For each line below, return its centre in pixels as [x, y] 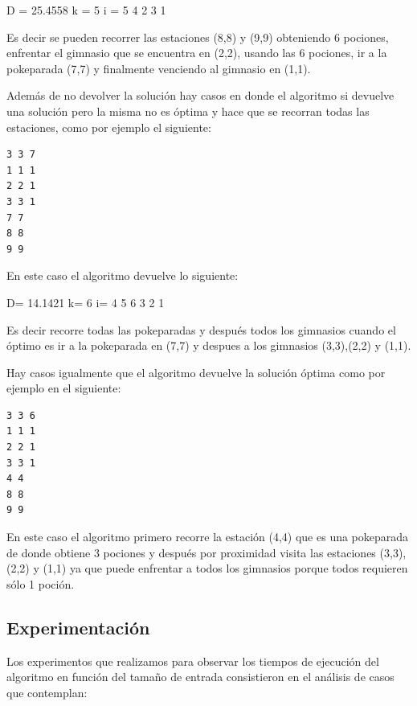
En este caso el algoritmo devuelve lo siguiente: [123, 275]
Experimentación [78, 627]
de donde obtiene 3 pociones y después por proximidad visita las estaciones [191, 552]
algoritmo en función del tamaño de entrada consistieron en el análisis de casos [200, 677]
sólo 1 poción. [41, 583]
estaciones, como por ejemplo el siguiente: [109, 127]
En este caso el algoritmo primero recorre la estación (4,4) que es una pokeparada [208, 537]
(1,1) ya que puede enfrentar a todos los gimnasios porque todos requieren [225, 568]
